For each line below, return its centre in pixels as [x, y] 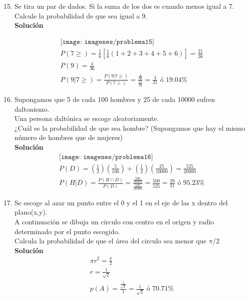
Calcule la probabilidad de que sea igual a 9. [81, 15]
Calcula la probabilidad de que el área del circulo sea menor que [110, 241]
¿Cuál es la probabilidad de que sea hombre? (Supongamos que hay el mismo [130, 128]
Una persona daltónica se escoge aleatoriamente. [87, 118]
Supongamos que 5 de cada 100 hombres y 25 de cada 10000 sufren [115, 99]
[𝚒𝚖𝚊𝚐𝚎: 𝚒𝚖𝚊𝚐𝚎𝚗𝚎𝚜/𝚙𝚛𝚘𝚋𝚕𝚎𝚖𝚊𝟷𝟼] [106, 157]
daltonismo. [32, 109]
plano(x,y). [31, 212]
